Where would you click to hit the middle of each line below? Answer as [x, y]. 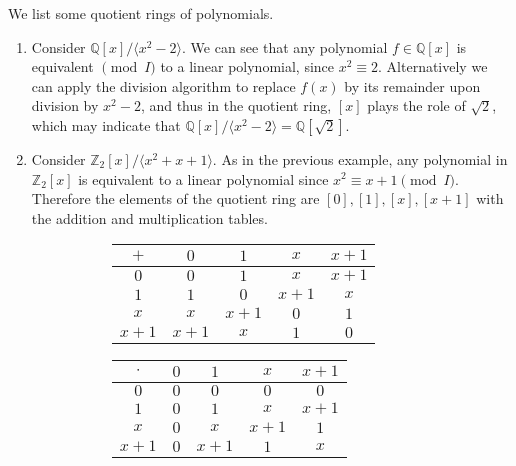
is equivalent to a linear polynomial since [203, 178]
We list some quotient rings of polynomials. [141, 13]
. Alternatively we [433, 66]
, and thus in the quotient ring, [236, 105]
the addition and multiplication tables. [149, 217]
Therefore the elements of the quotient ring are [175, 198]
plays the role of [416, 105]
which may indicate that [106, 124]
